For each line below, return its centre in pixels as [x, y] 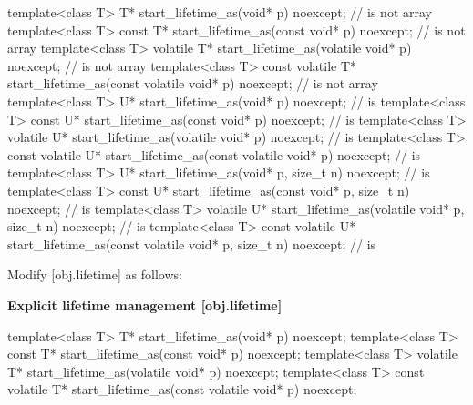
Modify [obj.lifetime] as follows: [95, 274]
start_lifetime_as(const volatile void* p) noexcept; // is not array [193, 83]
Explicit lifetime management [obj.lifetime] [145, 304]
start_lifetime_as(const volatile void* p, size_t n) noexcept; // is [192, 243]
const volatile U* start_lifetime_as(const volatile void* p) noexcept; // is [214, 154]
